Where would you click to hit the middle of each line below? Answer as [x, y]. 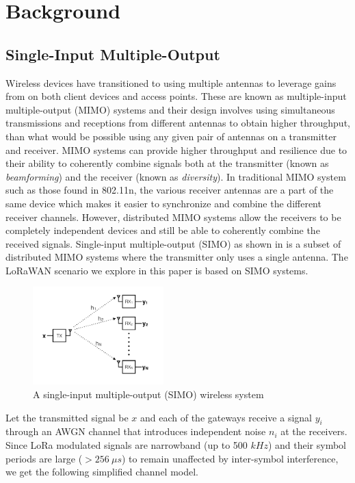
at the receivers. [314, 431]
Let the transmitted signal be [67, 417]
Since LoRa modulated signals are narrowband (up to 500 [127, 444]
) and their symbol [307, 444]
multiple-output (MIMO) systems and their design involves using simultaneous [170, 109]
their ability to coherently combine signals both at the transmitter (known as [167, 163]
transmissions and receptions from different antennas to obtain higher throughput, [178, 123]
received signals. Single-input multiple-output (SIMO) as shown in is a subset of [173, 243]
